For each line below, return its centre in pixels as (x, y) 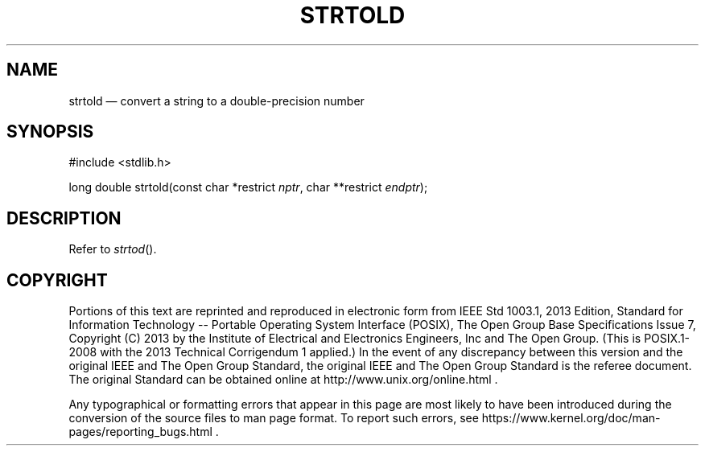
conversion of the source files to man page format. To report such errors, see (274, 418)
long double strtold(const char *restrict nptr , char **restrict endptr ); (248, 187)
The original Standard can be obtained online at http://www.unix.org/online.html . (283, 380)
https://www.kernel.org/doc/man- (571, 418)
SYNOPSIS (50, 132)
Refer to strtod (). (113, 249)
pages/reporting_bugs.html (140, 432)
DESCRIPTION (64, 218)
